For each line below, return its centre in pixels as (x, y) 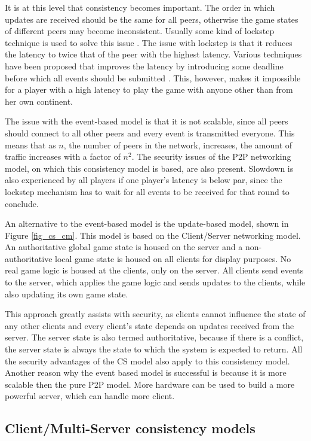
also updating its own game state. (67, 294)
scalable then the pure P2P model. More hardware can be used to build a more (150, 384)
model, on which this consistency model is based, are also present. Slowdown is (149, 168)
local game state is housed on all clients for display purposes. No (173, 258)
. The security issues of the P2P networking (211, 156)
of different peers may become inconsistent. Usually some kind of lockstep (140, 31)
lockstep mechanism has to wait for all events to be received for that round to (147, 191)
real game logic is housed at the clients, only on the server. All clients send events (154, 270)
